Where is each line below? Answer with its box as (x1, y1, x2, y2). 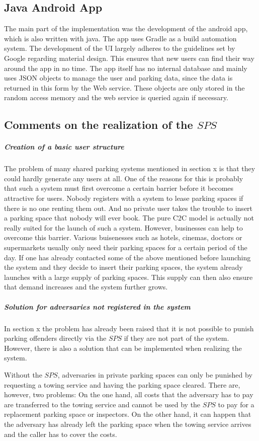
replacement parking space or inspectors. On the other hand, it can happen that (4, 409, 251, 419)
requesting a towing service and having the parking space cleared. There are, (4, 379, 240, 390)
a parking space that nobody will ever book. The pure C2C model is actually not (4, 212, 254, 223)
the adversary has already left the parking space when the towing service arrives (4, 418, 251, 429)
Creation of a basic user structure (4, 141, 124, 152)
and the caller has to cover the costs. (4, 428, 117, 439)
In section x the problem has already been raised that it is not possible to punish (4, 323, 254, 333)
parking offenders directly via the (4, 333, 107, 343)
